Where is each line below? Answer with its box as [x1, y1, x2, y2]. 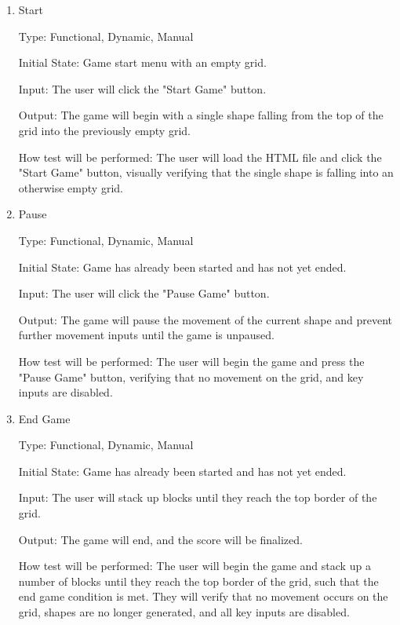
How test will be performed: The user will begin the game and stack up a [18, 557, 371, 574]
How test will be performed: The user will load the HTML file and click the [18, 148, 382, 165]
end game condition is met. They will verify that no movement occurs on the [18, 588, 388, 605]
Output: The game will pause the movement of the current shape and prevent [18, 311, 393, 327]
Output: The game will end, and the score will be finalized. [18, 531, 303, 547]
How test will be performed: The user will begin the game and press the [18, 353, 365, 369]
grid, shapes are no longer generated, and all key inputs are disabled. [18, 604, 350, 620]
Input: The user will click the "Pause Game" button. [18, 285, 270, 302]
